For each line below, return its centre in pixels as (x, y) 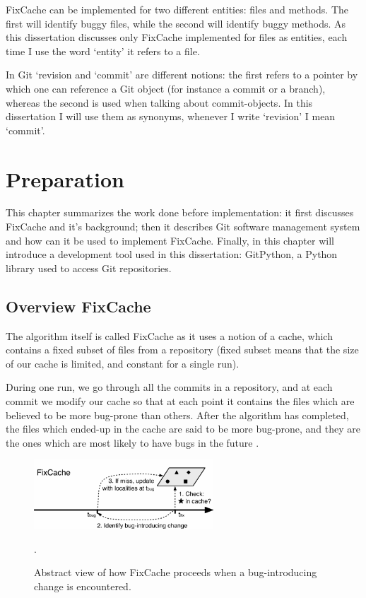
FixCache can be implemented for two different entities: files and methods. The (177, 9)
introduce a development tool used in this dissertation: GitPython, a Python (172, 254)
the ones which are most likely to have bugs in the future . (132, 442)
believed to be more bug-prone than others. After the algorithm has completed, (177, 415)
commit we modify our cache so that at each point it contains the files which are (180, 401)
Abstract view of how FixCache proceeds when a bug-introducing (176, 572)
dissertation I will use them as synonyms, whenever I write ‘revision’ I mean (171, 116)
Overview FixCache (78, 306)
